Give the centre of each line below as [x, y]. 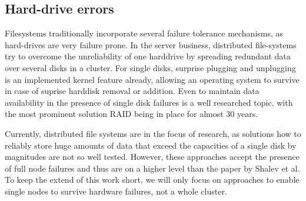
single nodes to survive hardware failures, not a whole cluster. [116, 191]
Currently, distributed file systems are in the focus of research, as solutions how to [153, 133]
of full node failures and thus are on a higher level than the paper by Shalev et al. [152, 168]
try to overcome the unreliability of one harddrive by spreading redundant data [148, 56]
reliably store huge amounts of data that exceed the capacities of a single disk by [151, 145]
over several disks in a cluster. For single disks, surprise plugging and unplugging [150, 67]
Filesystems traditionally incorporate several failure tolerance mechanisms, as [144, 33]
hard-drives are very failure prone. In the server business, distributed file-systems [151, 44]
